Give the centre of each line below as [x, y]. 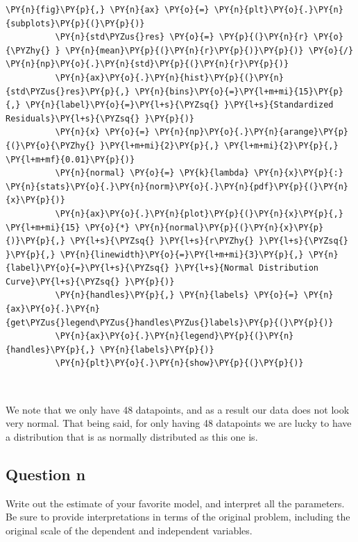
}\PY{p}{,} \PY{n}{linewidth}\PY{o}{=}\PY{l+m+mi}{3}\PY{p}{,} [155, 254]
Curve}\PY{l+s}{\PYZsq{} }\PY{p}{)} [90, 281]
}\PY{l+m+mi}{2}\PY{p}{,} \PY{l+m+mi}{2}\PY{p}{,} [219, 145]
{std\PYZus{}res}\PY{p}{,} [68, 91]
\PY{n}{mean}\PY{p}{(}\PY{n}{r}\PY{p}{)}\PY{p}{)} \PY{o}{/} [209, 50]
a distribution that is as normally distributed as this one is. [132, 436]
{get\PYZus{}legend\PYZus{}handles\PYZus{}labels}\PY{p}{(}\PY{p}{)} [170, 322]
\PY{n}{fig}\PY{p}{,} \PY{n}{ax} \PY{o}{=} [108, 10]
